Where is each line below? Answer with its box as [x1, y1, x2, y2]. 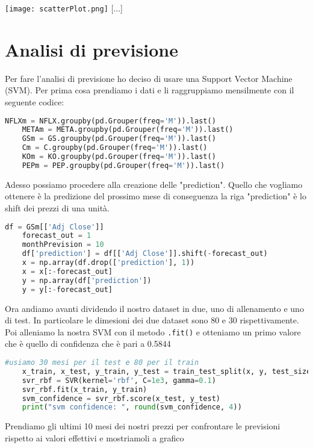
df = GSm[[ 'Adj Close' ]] [5, 222, 104, 231]
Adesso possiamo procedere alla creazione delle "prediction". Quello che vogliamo [5, 178, 303, 190]
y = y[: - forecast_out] [22, 285, 113, 294]
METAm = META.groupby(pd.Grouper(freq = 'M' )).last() [22, 125, 234, 134]
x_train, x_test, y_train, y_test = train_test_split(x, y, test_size [22, 367, 311, 376]
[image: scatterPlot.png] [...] [5, 2, 123, 14]
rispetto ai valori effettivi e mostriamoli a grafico [5, 431, 184, 444]
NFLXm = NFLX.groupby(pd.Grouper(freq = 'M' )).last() [5, 116, 216, 125]
